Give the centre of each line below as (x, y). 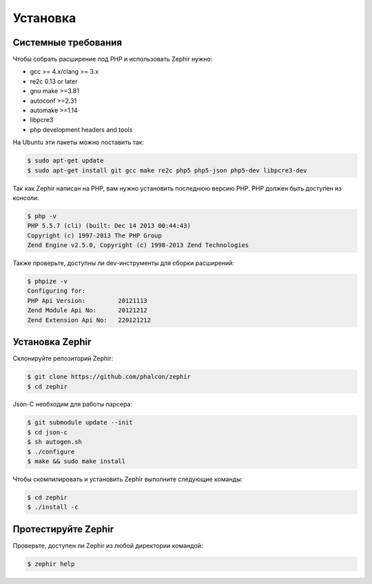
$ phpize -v (48, 282)
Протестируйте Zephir (63, 529)
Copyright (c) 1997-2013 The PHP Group (94, 235)
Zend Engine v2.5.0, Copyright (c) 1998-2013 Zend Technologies (138, 245)
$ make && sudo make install (76, 461)
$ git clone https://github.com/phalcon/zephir (109, 377)
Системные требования (68, 42)
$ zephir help (51, 564)
